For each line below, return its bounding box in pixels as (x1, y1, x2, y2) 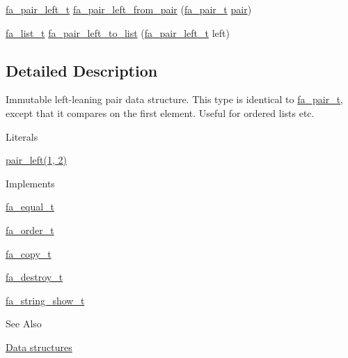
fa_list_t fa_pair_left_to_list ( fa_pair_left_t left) (6, 25, 230, 40)
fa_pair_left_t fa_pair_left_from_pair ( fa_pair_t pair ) (6, 2, 252, 16)
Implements (6, 176, 55, 190)
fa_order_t (6, 222, 54, 237)
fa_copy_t (6, 246, 52, 260)
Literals (6, 129, 38, 143)
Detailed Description (6, 59, 158, 81)
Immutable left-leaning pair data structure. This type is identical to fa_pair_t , (6, 92, 343, 107)
